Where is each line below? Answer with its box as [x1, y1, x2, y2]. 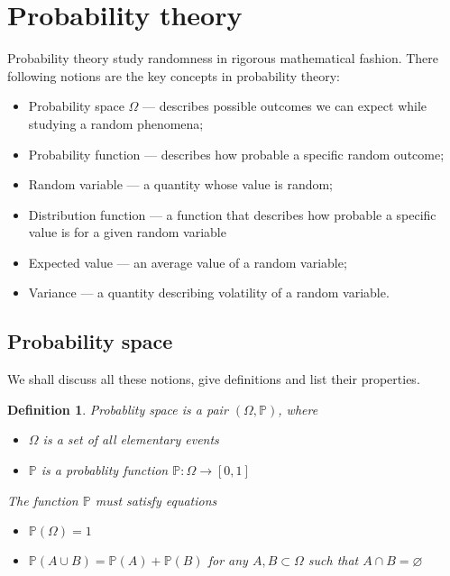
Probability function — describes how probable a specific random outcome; [28, 144, 445, 163]
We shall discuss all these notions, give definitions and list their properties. [7, 370, 420, 389]
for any [207, 551, 248, 570]
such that [308, 551, 359, 570]
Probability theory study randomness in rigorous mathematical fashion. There [7, 49, 439, 68]
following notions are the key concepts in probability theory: [7, 66, 340, 85]
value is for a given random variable [28, 223, 226, 242]
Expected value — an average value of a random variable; [28, 252, 347, 271]
